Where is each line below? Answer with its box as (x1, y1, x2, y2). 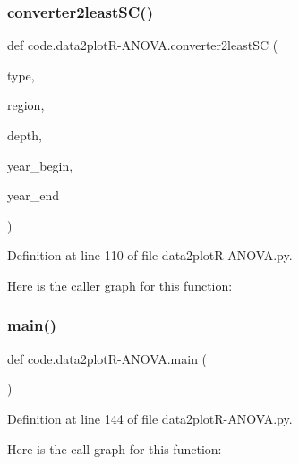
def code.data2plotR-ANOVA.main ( (7, 349, 208, 367)
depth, (7, 126, 42, 144)
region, (7, 96, 45, 114)
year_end (7, 186, 59, 205)
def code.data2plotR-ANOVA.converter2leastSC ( (7, 36, 278, 55)
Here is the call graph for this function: (7, 439, 222, 458)
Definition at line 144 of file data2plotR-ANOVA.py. (7, 409, 293, 427)
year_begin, (7, 156, 73, 174)
